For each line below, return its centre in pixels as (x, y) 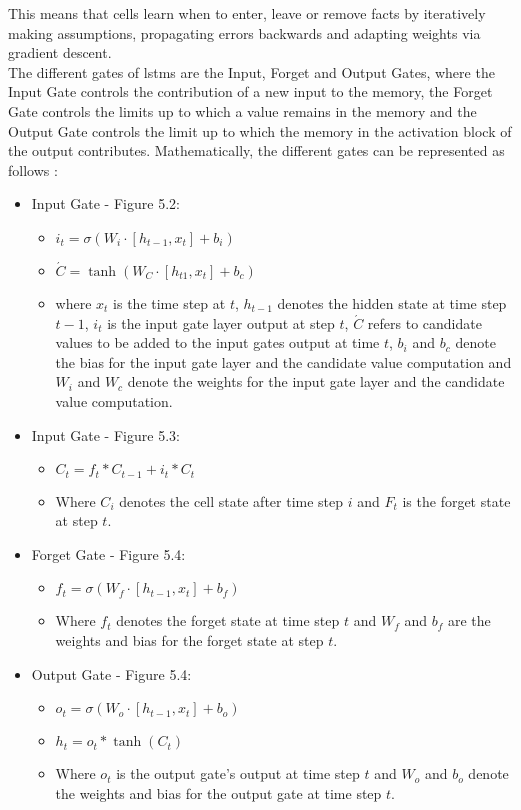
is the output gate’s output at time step (238, 773)
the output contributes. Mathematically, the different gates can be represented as (256, 150)
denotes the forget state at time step (228, 620)
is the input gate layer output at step (221, 322)
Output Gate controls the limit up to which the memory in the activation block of (260, 130)
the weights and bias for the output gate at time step (218, 792)
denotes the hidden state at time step (392, 302)
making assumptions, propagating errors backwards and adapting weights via (244, 32)
